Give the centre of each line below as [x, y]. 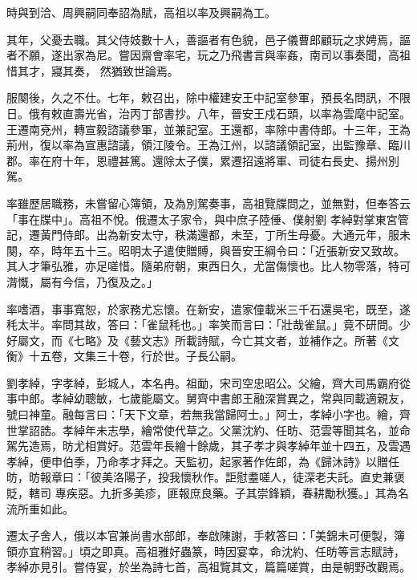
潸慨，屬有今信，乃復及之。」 [82, 281]
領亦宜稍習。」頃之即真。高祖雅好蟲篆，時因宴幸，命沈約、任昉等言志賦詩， [206, 551]
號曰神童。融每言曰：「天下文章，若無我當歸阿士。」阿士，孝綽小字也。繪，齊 [208, 414]
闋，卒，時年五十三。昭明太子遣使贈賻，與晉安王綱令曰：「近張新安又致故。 [206, 250]
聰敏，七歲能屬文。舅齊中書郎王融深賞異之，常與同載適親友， [247, 398]
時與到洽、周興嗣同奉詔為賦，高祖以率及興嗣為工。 [141, 12]
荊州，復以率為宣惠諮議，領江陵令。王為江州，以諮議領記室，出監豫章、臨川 [208, 145]
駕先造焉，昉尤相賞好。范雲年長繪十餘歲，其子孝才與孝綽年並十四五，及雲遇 [208, 446]
